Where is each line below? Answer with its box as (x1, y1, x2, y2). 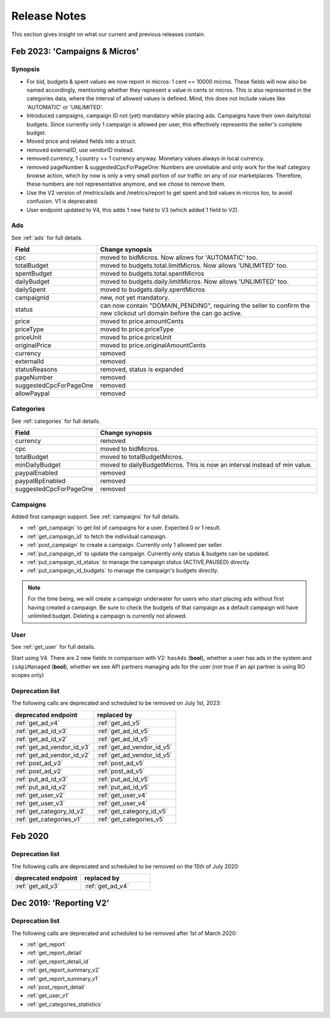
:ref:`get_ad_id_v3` (15, 727, 68, 735)
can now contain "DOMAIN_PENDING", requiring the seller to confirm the (100, 301, 310, 310)
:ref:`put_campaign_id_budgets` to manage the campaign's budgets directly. (26, 567, 219, 574)
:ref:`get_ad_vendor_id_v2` (15, 750, 90, 759)
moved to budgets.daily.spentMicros (100, 285, 205, 294)
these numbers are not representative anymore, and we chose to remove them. (26, 180, 226, 188)
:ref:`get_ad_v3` (15, 882, 60, 890)
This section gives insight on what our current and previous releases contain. (11, 31, 206, 38)
